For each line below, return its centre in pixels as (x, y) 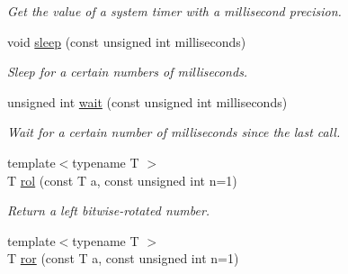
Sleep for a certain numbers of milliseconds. (128, 72)
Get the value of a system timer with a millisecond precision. (174, 11)
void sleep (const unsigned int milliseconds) (127, 41)
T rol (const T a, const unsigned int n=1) (122, 180)
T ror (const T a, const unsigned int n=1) (123, 258)
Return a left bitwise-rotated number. (109, 210)
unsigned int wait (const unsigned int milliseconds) (147, 101)
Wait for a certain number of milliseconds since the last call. (174, 132)
